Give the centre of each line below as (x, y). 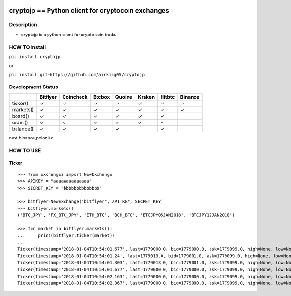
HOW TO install (27, 47)
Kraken (146, 97)
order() (20, 122)
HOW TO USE (25, 150)
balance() (23, 129)
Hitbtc (168, 97)
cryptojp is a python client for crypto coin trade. (69, 35)
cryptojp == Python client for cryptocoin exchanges (89, 10)
